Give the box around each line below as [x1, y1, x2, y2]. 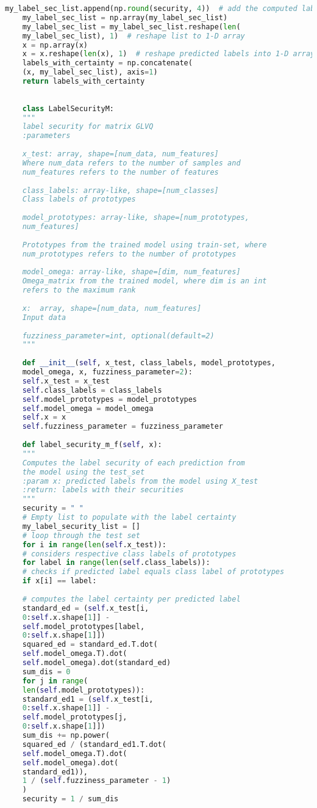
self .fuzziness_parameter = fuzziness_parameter [22, 422, 223, 431]
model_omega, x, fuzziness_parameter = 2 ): [22, 368, 193, 376]
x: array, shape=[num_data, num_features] [22, 304, 202, 313]
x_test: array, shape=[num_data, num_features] [22, 150, 219, 158]
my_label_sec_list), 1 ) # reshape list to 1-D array [22, 31, 245, 40]
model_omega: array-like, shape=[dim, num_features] [22, 268, 241, 277]
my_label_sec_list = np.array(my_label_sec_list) [22, 13, 228, 22]
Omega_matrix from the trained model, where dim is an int [22, 277, 267, 286]
